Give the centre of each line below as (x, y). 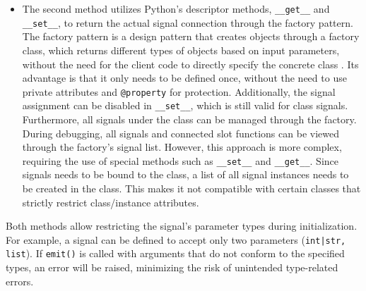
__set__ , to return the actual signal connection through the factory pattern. (188, 22)
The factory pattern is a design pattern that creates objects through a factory (191, 36)
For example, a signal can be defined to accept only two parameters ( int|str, (176, 239)
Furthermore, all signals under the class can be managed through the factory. (189, 119)
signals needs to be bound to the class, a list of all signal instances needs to (185, 174)
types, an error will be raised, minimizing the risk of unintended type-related (172, 267)
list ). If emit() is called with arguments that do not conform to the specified (175, 253)
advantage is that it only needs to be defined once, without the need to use (184, 78)
